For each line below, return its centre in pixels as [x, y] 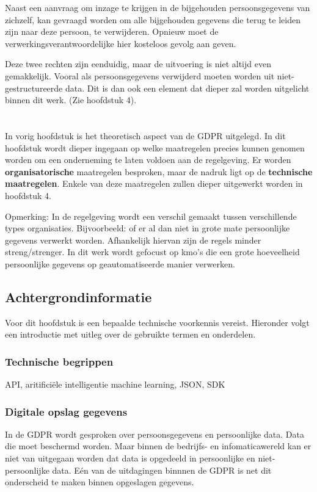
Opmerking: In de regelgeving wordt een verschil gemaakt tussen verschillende [151, 216]
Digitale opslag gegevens [66, 411]
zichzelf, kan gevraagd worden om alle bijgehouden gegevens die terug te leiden [153, 19]
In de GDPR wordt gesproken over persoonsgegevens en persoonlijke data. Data [155, 434]
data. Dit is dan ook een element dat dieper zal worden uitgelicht [187, 88]
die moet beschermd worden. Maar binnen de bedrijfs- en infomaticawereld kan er [158, 446]
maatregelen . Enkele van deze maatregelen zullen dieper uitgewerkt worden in [154, 183]
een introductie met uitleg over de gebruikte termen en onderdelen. [130, 334]
